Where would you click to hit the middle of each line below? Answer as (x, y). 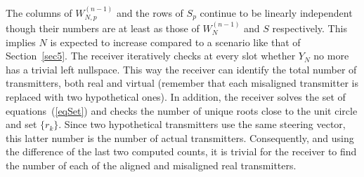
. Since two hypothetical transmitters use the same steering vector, (202, 124)
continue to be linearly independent (276, 12)
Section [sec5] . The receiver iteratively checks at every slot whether (151, 56)
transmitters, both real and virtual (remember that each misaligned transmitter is (182, 83)
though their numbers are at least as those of (103, 28)
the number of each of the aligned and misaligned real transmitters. (151, 165)
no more (331, 56)
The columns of (39, 12)
